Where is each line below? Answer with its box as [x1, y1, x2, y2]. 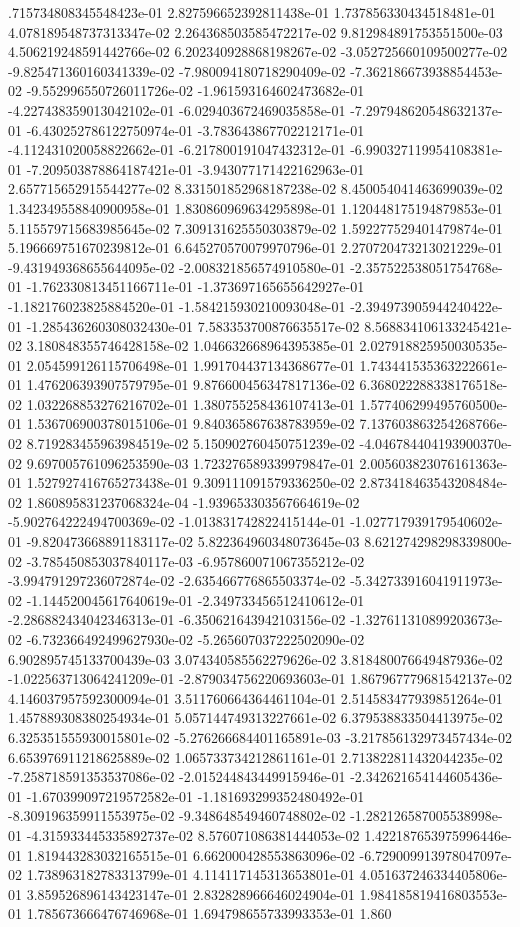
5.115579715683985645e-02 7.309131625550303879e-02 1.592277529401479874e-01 [8, 217, 503, 238]
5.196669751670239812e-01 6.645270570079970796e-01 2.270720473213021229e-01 [8, 237, 503, 258]
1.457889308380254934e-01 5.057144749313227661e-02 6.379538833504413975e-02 [8, 707, 503, 728]
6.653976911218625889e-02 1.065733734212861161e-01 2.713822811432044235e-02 [8, 746, 503, 767]
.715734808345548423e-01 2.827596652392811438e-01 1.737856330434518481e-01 [8, 2, 496, 22]
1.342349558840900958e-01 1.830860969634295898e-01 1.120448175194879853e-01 [8, 197, 503, 218]
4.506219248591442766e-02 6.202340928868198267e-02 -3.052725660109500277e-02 [8, 41, 508, 62]
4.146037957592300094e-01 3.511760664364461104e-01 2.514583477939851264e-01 [8, 687, 503, 708]
